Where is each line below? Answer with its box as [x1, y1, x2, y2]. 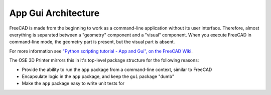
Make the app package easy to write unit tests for [22, 80, 125, 86]
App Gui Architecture [9, 7, 100, 18]
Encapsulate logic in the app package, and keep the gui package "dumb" [22, 73, 175, 79]
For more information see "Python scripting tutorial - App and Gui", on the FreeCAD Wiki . [9, 48, 193, 54]
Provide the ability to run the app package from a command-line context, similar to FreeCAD [22, 66, 212, 72]
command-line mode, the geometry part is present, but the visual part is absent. [9, 39, 175, 45]
